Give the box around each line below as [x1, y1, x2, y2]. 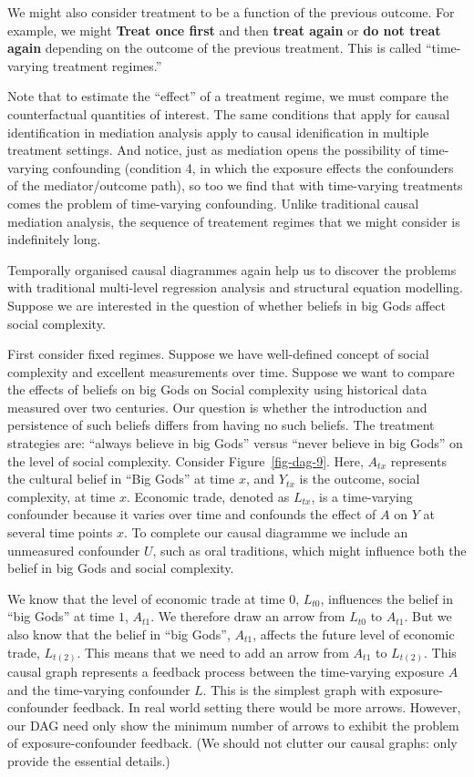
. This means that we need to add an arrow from [77, 642, 349, 661]
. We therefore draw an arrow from [150, 607, 345, 626]
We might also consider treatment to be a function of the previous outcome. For [7, 3, 455, 21]
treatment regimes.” [52, 56, 162, 75]
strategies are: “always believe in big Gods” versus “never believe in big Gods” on [7, 434, 463, 453]
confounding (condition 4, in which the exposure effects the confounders [52, 158, 454, 177]
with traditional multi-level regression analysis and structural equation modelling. [7, 278, 463, 297]
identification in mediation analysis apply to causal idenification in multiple [7, 122, 429, 141]
